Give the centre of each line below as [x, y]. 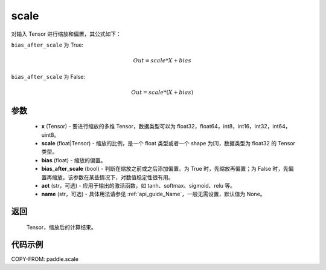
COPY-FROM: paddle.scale [45, 259]
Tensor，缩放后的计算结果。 [61, 227]
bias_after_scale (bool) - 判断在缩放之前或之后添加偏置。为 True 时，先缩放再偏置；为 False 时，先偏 [168, 169]
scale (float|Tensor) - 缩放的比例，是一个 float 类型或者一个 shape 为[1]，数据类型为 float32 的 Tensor [168, 143]
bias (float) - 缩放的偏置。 [74, 160]
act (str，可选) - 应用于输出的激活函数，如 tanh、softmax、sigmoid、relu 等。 [138, 186]
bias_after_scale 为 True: [47, 45]
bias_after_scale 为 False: [48, 76]
